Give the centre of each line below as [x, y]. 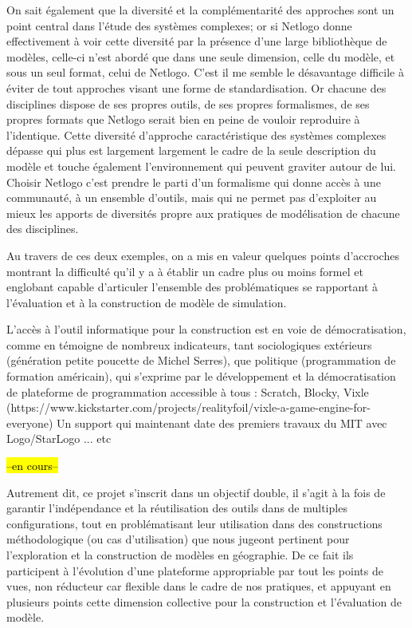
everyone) [30, 423]
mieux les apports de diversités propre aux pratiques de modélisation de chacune [203, 213]
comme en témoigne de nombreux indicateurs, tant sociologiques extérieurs [189, 344]
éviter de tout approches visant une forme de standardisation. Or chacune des [196, 87]
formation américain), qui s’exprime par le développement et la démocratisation [201, 376]
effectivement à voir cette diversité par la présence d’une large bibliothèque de [197, 41]
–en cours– [32, 466]
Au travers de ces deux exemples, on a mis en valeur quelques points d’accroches [203, 255]
